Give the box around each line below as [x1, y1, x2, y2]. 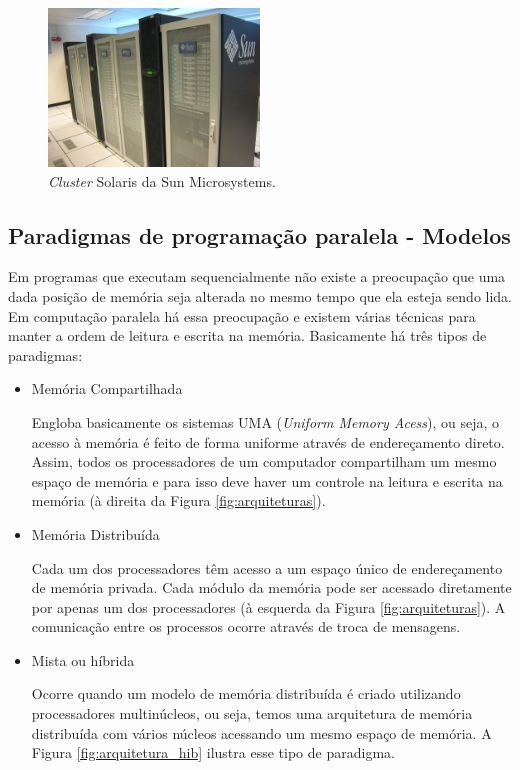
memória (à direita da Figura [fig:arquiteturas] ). [31, 490, 326, 511]
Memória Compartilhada [31, 378, 183, 399]
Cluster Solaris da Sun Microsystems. [48, 170, 276, 191]
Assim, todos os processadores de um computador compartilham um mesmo [31, 451, 497, 472]
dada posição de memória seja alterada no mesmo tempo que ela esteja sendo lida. [8, 285, 513, 306]
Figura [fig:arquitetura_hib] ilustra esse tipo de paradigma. [31, 742, 395, 763]
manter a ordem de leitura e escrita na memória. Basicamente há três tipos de [8, 325, 487, 346]
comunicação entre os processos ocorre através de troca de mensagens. [31, 616, 461, 637]
